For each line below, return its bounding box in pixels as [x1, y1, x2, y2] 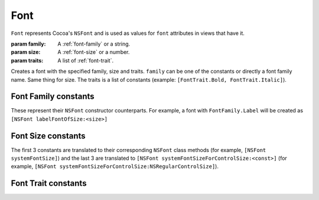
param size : [11, 49, 41, 56]
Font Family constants [11, 92, 95, 102]
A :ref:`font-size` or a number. [57, 49, 130, 56]
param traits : [11, 57, 44, 64]
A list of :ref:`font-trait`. [57, 57, 114, 64]
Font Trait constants [11, 178, 87, 189]
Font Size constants [11, 131, 86, 141]
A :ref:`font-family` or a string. [57, 40, 131, 47]
